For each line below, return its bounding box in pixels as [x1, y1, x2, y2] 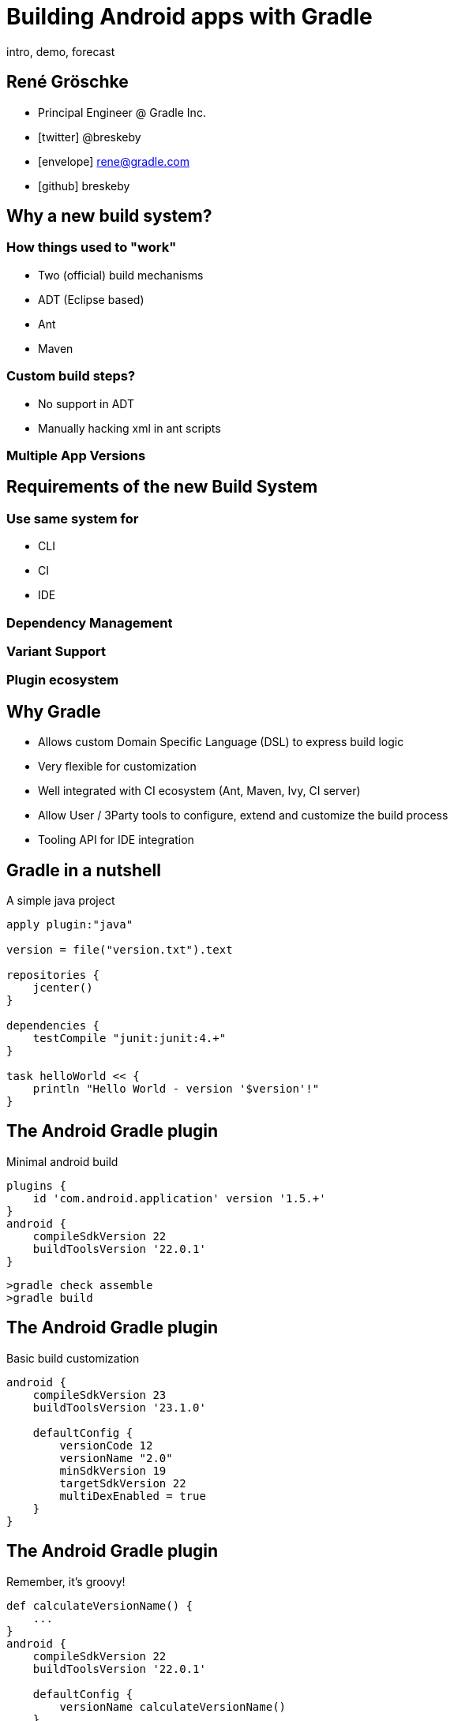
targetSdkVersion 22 [59, 1476, 186, 1490]
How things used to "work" [6, 239, 177, 256]
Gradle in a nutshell [6, 860, 161, 880]
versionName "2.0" [59, 1451, 173, 1464]
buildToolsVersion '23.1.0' [32, 1400, 206, 1414]
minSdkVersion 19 [59, 1464, 167, 1477]
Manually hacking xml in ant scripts [38, 421, 221, 435]
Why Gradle [6, 701, 101, 722]
